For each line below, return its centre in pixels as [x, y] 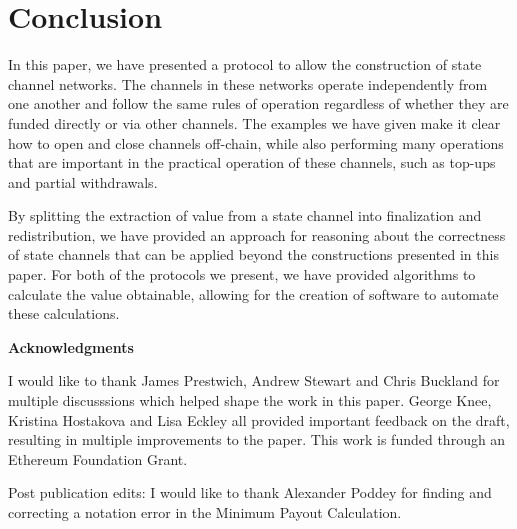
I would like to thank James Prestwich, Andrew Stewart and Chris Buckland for [254, 380]
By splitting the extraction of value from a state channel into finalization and [245, 215]
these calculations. [64, 313]
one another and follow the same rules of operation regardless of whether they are [258, 103]
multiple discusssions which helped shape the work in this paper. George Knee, [250, 400]
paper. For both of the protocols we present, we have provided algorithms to [242, 274]
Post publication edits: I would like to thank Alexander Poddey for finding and [250, 492]
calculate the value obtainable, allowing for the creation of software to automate [253, 293]
